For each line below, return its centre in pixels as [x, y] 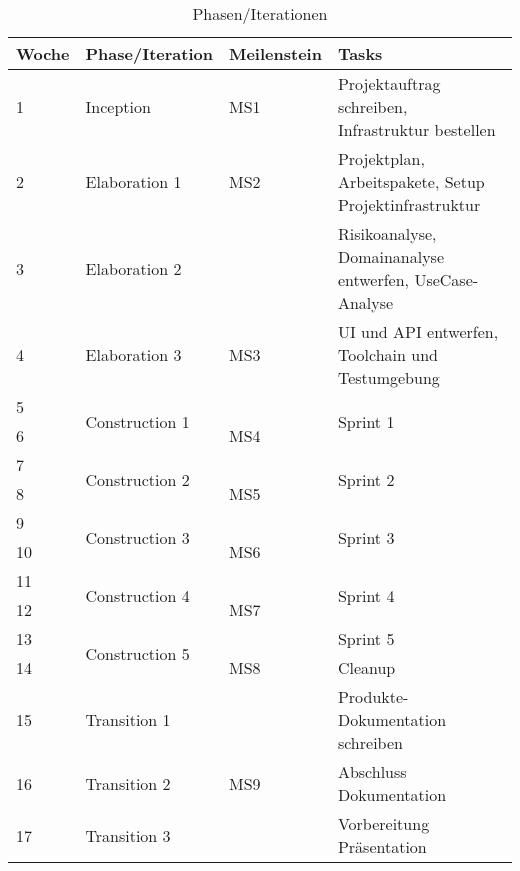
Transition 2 [128, 783]
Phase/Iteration [149, 53]
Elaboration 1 [133, 181]
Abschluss [372, 771]
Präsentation [382, 846]
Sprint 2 [366, 479]
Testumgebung [388, 377]
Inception [118, 106]
